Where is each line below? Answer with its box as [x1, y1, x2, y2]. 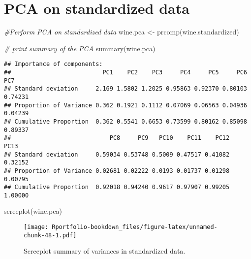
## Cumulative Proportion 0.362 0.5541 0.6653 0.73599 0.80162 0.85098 [4, 118, 247, 125]
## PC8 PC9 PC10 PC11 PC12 [4, 134, 230, 142]
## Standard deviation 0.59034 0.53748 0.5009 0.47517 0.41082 [4, 151, 230, 158]
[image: [24, 224, 49, 231]
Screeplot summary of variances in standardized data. [24, 246, 186, 256]
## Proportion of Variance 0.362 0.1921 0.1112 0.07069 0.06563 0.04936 [4, 101, 247, 109]
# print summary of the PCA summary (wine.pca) [4, 43, 156, 53]
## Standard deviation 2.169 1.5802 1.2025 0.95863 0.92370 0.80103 [4, 85, 247, 93]
